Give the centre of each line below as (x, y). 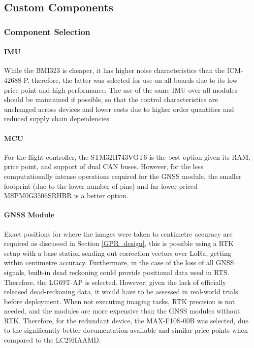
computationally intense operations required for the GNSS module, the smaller (123, 176)
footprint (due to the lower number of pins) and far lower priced (101, 186)
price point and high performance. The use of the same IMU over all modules (121, 89)
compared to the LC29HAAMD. (52, 340)
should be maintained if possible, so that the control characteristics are (111, 99)
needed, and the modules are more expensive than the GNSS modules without (122, 311)
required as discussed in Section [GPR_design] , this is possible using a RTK (119, 243)
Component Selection (47, 31)
